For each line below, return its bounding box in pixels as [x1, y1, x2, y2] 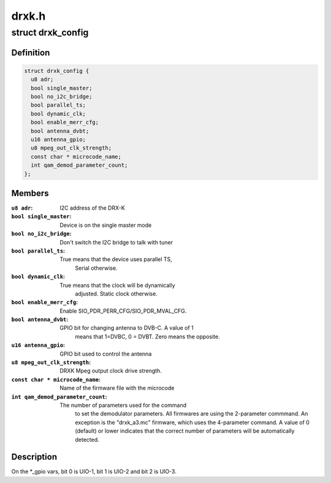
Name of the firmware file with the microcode [59, 384, 175, 392]
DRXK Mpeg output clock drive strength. [59, 367, 162, 375]
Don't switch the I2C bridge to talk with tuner [59, 238, 173, 246]
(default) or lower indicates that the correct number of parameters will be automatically [75, 427, 295, 435]
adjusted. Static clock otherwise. [75, 290, 158, 297]
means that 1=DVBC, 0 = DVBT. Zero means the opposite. [75, 333, 220, 340]
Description [11, 452, 58, 462]
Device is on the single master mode [59, 221, 152, 229]
